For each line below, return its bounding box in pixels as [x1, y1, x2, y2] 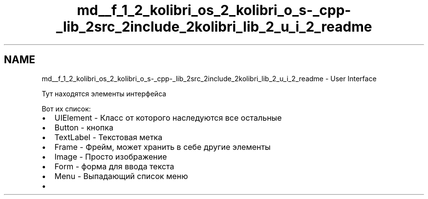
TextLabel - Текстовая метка [54, 132, 163, 142]
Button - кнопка [54, 122, 113, 132]
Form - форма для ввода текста [54, 161, 174, 171]
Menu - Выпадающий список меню [54, 171, 188, 181]
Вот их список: [42, 104, 91, 113]
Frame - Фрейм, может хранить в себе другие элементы [54, 142, 271, 152]
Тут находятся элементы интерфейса [42, 89, 167, 98]
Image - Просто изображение [54, 151, 167, 162]
